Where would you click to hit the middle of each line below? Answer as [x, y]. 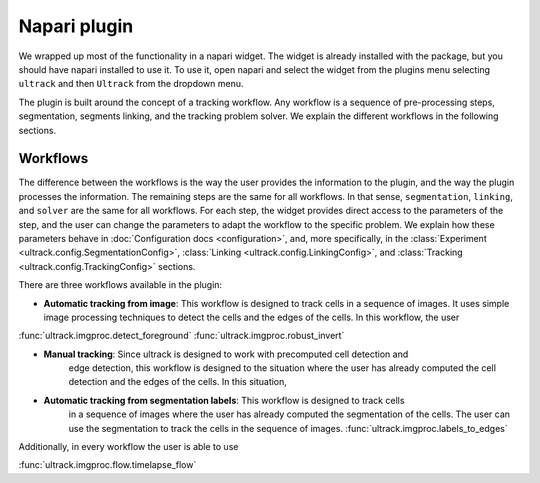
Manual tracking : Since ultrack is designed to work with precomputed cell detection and [226, 354]
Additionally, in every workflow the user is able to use [128, 447]
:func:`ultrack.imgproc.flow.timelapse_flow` [107, 465]
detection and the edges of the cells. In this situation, [177, 382]
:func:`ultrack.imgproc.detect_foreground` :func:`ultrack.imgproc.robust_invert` [181, 336]
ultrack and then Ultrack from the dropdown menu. [131, 84]
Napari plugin [76, 26]
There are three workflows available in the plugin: [120, 285]
